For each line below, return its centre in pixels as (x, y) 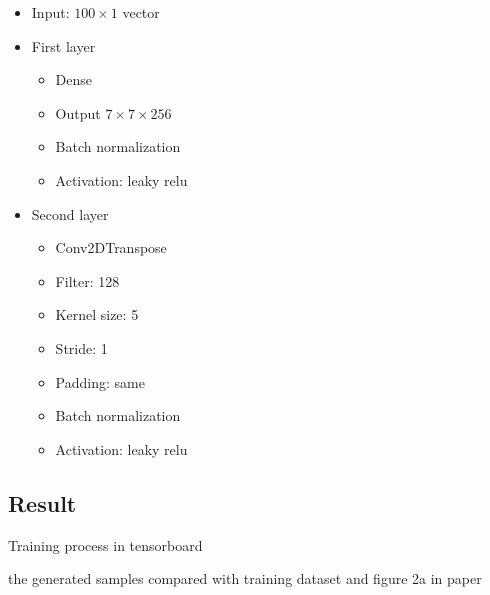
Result (42, 502)
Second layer (70, 213)
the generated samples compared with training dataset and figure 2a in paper (245, 578)
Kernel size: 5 (97, 314)
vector (141, 12)
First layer (63, 45)
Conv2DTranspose (111, 247)
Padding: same (100, 381)
